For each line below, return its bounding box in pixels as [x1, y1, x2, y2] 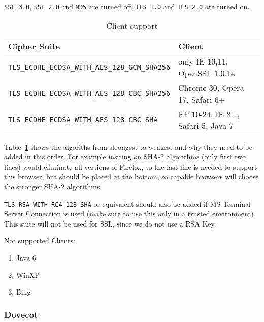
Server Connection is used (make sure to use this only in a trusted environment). [4, 208, 256, 219]
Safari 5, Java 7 [178, 119, 234, 132]
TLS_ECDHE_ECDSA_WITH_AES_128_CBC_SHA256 [8, 89, 171, 98]
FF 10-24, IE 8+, [178, 108, 240, 120]
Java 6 [16, 252, 36, 263]
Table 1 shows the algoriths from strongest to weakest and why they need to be [4, 141, 252, 152]
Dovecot [4, 308, 38, 320]
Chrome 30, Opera [178, 81, 244, 93]
